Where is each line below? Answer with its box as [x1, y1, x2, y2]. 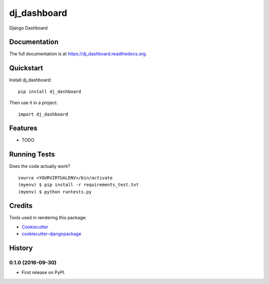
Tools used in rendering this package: [9, 215, 87, 221]
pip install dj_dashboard [18, 89, 82, 94]
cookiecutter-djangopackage [21, 231, 82, 237]
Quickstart [9, 64, 43, 72]
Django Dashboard [9, 25, 48, 31]
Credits [9, 202, 33, 210]
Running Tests [9, 150, 55, 159]
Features [9, 124, 37, 133]
